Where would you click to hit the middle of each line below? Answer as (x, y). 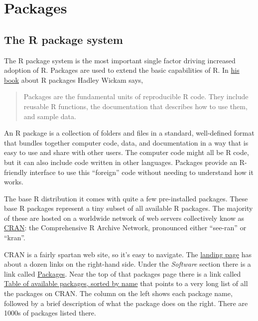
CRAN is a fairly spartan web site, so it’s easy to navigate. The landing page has (128, 254)
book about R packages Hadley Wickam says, (74, 80)
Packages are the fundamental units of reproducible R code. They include (136, 96)
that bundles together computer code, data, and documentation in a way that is (126, 142)
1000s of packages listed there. (50, 313)
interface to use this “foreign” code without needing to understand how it (141, 172)
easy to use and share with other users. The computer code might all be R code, (127, 152)
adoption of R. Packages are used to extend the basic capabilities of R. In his (122, 70)
